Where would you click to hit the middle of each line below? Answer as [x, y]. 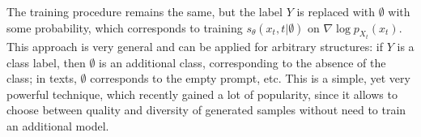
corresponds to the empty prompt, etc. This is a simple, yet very [250, 78]
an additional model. [58, 126]
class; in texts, [42, 78]
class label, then [46, 62]
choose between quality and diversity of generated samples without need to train [206, 110]
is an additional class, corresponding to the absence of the [242, 62]
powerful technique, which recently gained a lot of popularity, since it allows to [202, 94]
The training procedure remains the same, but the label [145, 11]
